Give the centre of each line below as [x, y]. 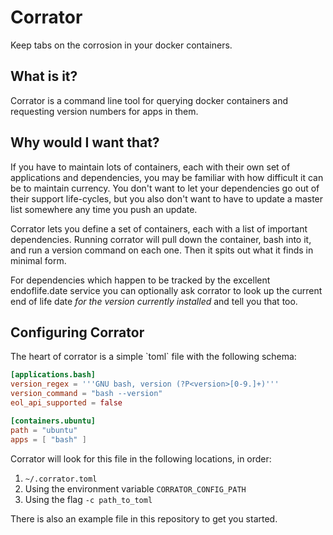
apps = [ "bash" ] [48, 439]
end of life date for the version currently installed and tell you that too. [154, 301]
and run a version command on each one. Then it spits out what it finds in [162, 250]
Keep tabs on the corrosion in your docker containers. [121, 45]
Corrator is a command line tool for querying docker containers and [149, 100]
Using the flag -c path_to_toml [88, 499]
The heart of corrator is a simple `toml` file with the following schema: [153, 357]
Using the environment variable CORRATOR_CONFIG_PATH [135, 488]
